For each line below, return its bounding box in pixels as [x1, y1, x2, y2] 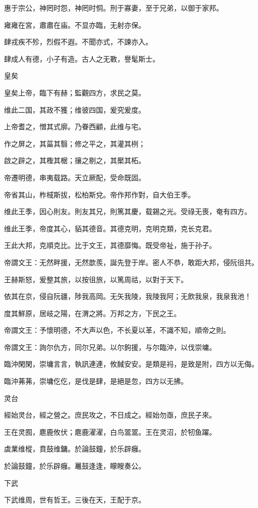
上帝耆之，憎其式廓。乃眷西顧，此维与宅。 [4, 121, 145, 132]
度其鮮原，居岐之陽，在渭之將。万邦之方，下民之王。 [4, 308, 181, 318]
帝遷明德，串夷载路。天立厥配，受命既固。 [4, 172, 145, 182]
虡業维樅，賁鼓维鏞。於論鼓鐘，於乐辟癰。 [4, 443, 145, 454]
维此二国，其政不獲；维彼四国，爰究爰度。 [4, 104, 145, 115]
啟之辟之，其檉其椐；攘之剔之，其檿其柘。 [4, 155, 145, 166]
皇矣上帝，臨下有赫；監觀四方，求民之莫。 [4, 87, 145, 97]
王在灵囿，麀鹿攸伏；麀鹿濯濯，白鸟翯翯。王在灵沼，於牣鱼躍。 [4, 426, 216, 437]
